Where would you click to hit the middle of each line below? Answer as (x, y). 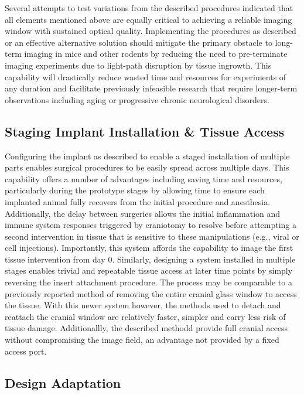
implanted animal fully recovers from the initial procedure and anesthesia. (138, 201)
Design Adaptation (63, 382)
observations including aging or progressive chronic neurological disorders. (137, 99)
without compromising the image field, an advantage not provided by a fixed (142, 340)
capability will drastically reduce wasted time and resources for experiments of (146, 76)
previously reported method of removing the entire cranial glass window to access (151, 293)
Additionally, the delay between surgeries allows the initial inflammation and (143, 213)
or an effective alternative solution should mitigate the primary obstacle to (139, 42)
